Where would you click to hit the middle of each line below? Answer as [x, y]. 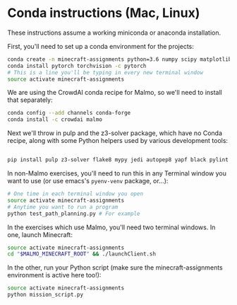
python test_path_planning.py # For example [74, 214]
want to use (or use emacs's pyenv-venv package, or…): [88, 181]
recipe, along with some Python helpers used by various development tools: [117, 141]
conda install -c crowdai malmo [55, 120]
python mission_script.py [45, 295]
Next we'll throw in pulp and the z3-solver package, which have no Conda [115, 133]
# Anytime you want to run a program [63, 207]
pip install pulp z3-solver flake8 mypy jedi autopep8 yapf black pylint [118, 160]
